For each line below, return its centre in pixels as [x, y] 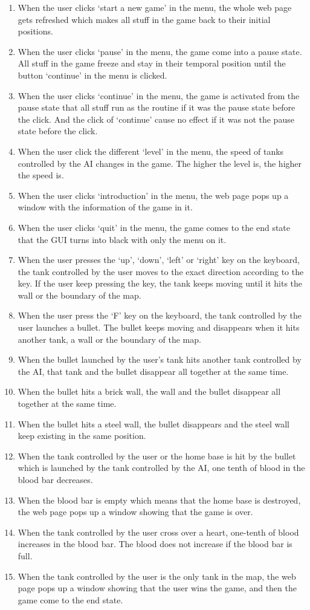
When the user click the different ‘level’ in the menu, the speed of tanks [151, 151]
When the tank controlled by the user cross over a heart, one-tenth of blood [158, 532]
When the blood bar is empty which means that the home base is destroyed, [159, 500]
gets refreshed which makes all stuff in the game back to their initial [144, 19]
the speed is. [41, 175]
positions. [35, 31]
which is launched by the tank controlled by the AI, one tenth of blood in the [161, 468]
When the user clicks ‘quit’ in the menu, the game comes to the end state [154, 227]
